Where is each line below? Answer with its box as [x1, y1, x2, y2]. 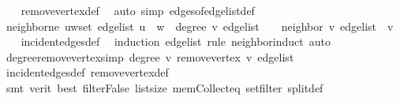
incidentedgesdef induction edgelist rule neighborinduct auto [21, 33, 331, 50]
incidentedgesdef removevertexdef [6, 64, 169, 80]
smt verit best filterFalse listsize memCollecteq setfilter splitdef [6, 79, 323, 95]
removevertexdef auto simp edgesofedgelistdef [21, 2, 255, 18]
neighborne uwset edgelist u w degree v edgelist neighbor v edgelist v [6, 17, 394, 34]
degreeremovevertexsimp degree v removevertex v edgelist [6, 48, 294, 65]
